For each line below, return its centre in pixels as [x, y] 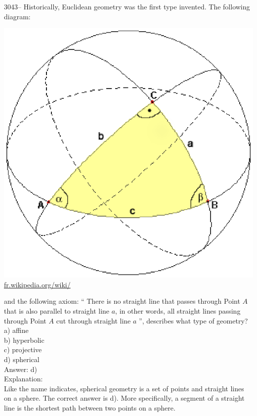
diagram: [17, 16]
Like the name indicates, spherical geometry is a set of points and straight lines [124, 388]
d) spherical [22, 359]
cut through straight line [93, 320]
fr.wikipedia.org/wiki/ [37, 284]
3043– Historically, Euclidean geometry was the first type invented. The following [127, 6]
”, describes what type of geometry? [193, 320]
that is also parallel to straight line [57, 310]
